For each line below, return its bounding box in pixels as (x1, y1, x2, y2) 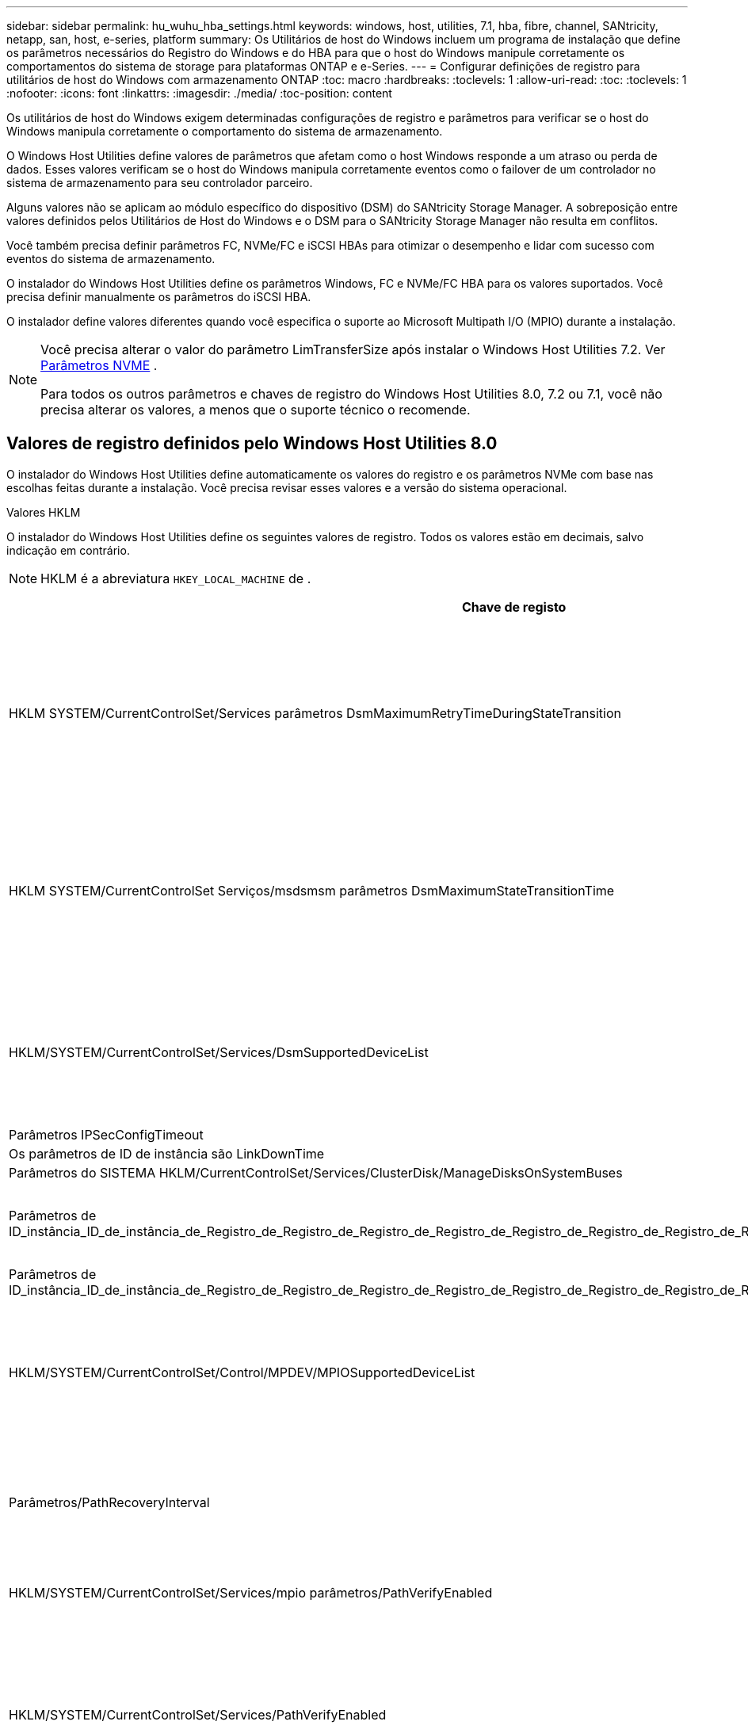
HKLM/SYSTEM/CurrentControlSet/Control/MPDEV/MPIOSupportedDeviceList (9, 1364, 475, 1380)
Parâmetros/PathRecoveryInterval (9, 1494, 210, 1510)
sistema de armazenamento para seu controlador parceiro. (6, 176, 313, 189)
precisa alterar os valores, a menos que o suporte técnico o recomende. (40, 402, 471, 418)
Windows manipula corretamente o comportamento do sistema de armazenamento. (6, 124, 443, 138)
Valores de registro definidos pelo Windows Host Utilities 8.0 (6, 433, 498, 454)
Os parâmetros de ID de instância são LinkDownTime (9, 1145, 325, 1162)
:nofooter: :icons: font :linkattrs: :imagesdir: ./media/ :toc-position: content (6, 86, 392, 100)
